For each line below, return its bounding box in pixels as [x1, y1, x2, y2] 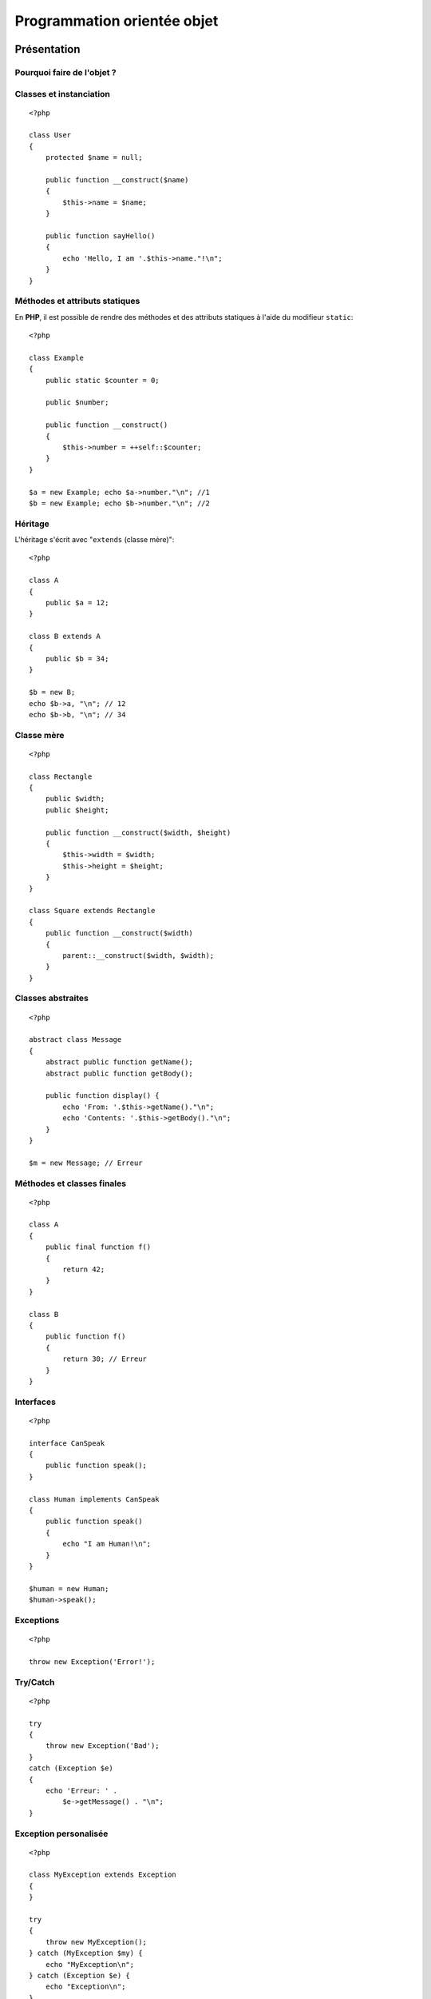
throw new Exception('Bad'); [45, 1742, 160, 1750]
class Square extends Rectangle [29, 906, 156, 916]
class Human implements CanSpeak [29, 1494, 160, 1503]
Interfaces [14, 1396, 56, 1407]
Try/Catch [14, 1676, 55, 1687]
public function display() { [45, 1091, 160, 1100]
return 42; [62, 1265, 105, 1275]
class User [29, 130, 72, 140]
